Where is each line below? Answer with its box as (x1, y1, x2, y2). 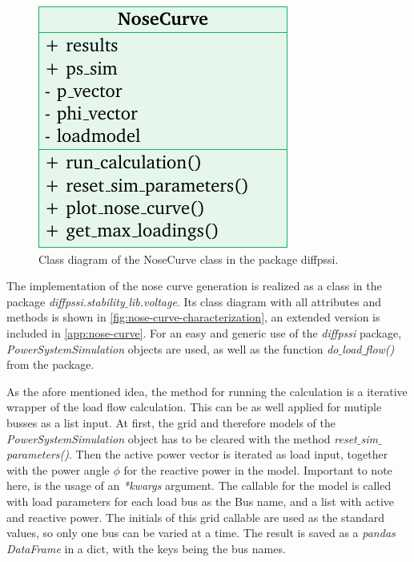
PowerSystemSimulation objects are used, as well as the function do (6, 340, 339, 357)
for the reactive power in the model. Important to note (123, 461, 392, 478)
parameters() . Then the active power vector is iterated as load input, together (6, 446, 388, 463)
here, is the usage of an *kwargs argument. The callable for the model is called (6, 477, 392, 494)
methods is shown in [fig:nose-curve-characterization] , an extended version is (6, 309, 380, 325)
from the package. (6, 356, 94, 373)
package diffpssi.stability (6, 293, 125, 309)
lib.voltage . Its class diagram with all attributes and (128, 293, 381, 309)
